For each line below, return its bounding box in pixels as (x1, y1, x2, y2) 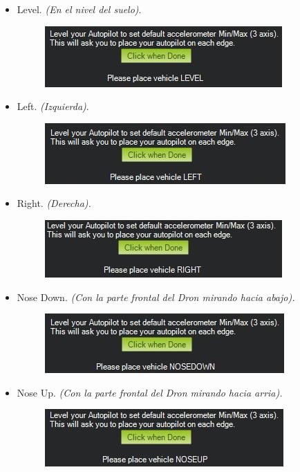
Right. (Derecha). (17, 196, 91, 210)
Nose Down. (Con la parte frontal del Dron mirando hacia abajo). (17, 289, 295, 304)
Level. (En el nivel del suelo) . (17, 2, 142, 16)
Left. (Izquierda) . (17, 99, 89, 114)
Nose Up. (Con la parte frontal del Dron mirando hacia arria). (17, 385, 283, 399)
